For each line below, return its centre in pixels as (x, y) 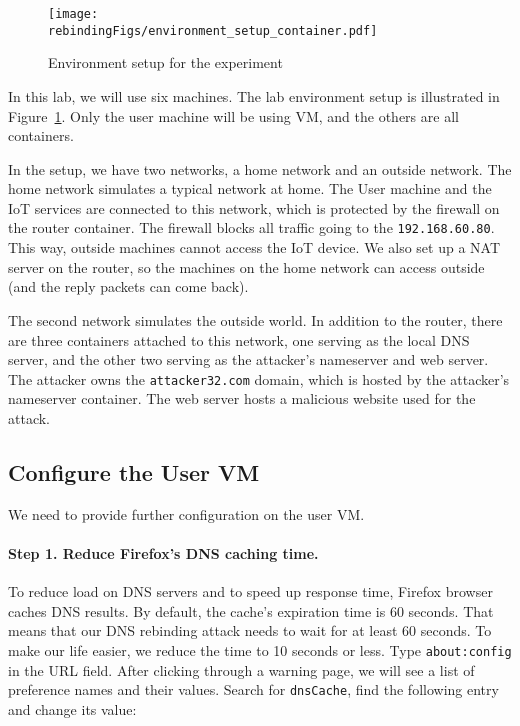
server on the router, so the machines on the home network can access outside (246, 266)
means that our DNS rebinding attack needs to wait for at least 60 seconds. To (250, 630)
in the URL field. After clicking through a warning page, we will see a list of (241, 669)
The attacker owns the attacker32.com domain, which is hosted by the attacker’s (259, 378)
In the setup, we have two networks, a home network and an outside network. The (260, 168)
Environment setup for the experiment (165, 62)
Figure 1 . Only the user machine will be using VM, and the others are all (233, 115)
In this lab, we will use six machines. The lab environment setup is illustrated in (254, 95)
